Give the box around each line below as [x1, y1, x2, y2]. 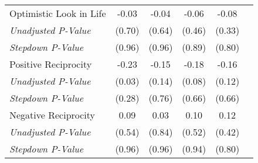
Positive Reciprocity [9, 57, 92, 71]
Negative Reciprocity [9, 108, 96, 122]
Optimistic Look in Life [9, 6, 106, 20]
